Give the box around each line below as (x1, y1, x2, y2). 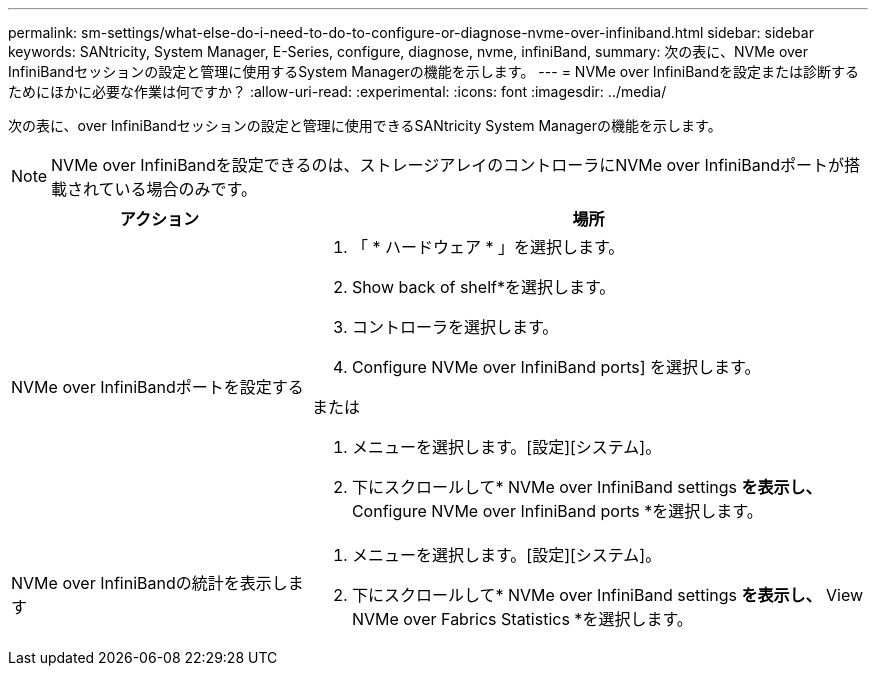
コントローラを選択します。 (351, 317, 559, 337)
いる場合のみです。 (114, 179, 257, 199)
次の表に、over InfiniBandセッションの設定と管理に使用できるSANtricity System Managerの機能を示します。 (8, 117, 722, 134)
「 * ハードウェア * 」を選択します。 (351, 237, 625, 257)
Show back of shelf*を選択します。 (351, 277, 616, 297)
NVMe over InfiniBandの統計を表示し (11, 573, 288, 593)
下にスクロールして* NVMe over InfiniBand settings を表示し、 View (351, 585, 864, 605)
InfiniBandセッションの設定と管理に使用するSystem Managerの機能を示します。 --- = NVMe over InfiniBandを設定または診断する (8, 63, 859, 80)
